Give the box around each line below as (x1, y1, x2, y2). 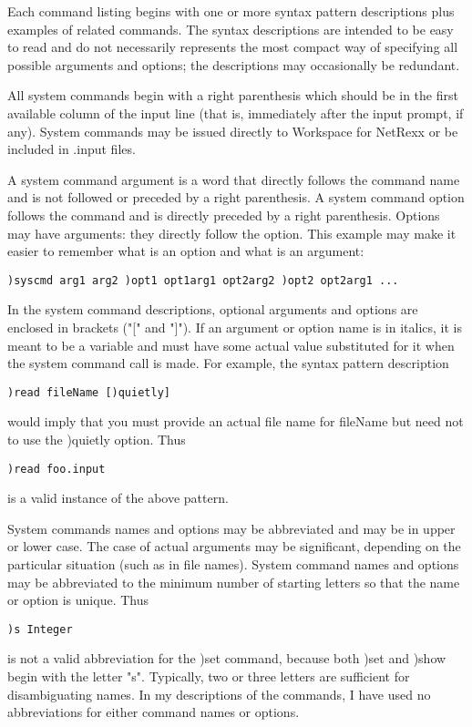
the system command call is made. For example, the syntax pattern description (7, 353, 449, 373)
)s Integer (7, 622, 73, 636)
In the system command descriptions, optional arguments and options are (7, 300, 418, 319)
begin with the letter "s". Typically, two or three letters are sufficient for (7, 667, 410, 686)
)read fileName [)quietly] (7, 385, 170, 399)
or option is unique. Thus (7, 590, 149, 609)
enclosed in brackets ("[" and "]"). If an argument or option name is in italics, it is (7, 317, 462, 336)
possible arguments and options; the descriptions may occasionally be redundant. (7, 55, 460, 74)
